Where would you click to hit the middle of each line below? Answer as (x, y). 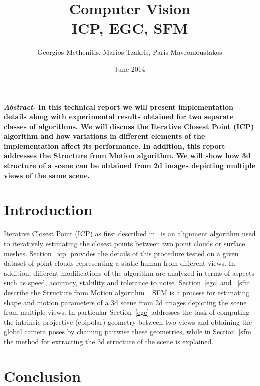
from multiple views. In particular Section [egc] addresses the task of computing (127, 312)
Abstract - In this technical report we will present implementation (119, 106)
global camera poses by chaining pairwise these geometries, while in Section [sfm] (129, 332)
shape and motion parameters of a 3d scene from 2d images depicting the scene (125, 302)
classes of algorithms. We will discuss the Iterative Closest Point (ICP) (129, 126)
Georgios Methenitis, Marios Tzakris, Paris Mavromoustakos (130, 52)
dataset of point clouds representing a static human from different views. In (120, 263)
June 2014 (130, 68)
